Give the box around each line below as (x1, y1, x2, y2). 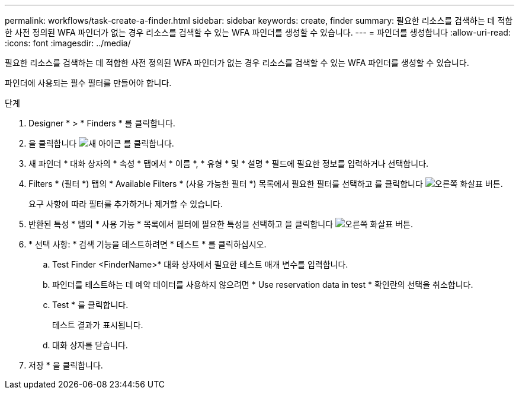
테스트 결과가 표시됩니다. (52, 320, 143, 330)
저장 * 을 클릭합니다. (28, 360, 103, 370)
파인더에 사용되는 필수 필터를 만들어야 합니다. (5, 78, 172, 88)
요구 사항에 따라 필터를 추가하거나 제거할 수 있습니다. (28, 199, 223, 209)
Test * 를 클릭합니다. (52, 300, 129, 310)
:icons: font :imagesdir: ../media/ (5, 38, 131, 48)
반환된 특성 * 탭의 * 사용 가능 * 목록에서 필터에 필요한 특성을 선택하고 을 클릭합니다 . (28, 219, 413, 229)
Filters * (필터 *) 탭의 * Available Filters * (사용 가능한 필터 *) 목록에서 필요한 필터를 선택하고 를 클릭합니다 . (28, 179, 503, 189)
